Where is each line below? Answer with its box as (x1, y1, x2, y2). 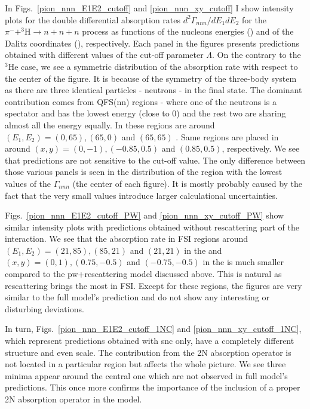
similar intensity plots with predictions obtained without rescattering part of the (5, 220, 299, 233)
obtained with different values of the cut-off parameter (5, 48, 204, 61)
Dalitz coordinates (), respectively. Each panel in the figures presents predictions (5, 36, 299, 49)
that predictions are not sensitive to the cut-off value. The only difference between (5, 153, 306, 166)
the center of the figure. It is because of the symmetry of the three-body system (5, 72, 297, 84)
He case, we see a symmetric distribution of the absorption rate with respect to (8, 60, 298, 72)
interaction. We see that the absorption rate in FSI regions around (5, 232, 248, 245)
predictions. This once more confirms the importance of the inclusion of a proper (5, 381, 300, 393)
